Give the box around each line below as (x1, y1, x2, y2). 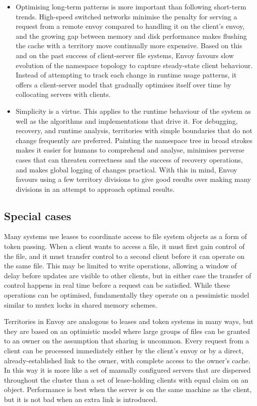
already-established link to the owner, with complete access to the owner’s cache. (4, 355, 251, 365)
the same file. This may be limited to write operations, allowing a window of (4, 260, 237, 271)
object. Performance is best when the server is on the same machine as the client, (4, 384, 252, 395)
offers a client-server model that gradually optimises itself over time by (15, 79, 231, 89)
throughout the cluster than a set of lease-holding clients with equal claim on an (4, 374, 249, 385)
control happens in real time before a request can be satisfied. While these (4, 280, 230, 290)
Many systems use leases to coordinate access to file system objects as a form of (4, 231, 247, 242)
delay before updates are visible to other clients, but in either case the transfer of (4, 270, 252, 280)
